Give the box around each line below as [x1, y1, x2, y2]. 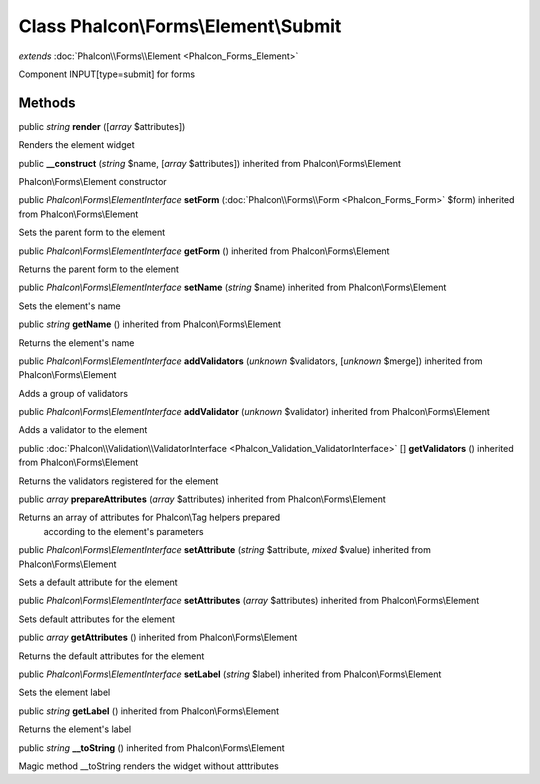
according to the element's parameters [43, 525, 204, 537]
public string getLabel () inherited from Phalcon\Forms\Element [18, 705, 280, 717]
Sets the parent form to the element [18, 226, 166, 239]
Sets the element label [18, 686, 111, 699]
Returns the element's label [18, 723, 132, 735]
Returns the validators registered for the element [18, 475, 219, 487]
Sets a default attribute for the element [18, 576, 179, 588]
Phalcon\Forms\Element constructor [18, 176, 167, 188]
